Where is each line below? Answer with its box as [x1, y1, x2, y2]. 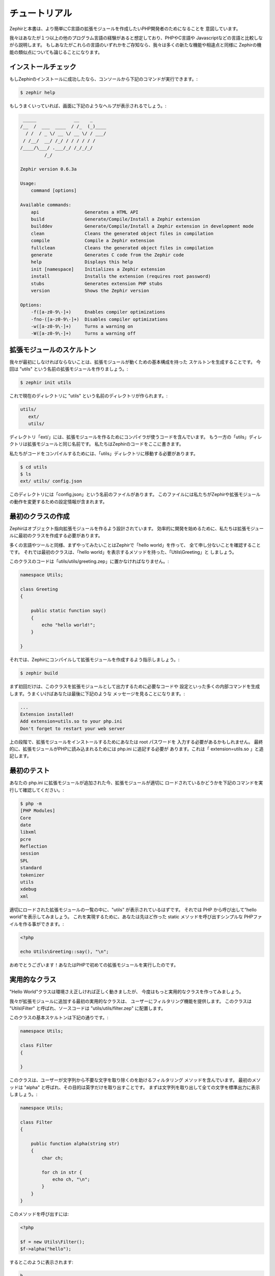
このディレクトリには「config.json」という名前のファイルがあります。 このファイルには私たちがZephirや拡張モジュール [9, 492, 261, 498]
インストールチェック [9, 62, 76, 71]
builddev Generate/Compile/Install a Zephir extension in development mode [31, 224, 254, 229]
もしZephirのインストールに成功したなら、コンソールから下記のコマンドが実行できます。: [9, 76, 198, 82]
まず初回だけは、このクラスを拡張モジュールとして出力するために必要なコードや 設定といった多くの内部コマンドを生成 [9, 683, 260, 690]
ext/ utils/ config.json [20, 478, 82, 484]
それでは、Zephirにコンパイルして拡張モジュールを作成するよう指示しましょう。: [9, 656, 180, 663]
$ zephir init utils [20, 380, 71, 385]
